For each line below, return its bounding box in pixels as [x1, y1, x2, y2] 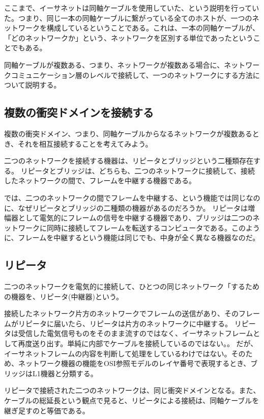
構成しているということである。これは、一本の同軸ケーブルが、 [46, 22, 259, 33]
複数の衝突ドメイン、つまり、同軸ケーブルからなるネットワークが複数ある [4, 128, 252, 138]
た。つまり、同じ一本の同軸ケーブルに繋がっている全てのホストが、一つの [4, 12, 252, 23]
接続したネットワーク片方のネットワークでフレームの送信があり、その [4, 308, 239, 319]
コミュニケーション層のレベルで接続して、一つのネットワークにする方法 [11, 69, 253, 80]
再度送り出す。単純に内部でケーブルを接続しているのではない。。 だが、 [18, 338, 258, 349]
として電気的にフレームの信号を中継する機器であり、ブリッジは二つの [18, 212, 253, 223]
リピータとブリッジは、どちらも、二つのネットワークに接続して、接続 [20, 165, 255, 176]
